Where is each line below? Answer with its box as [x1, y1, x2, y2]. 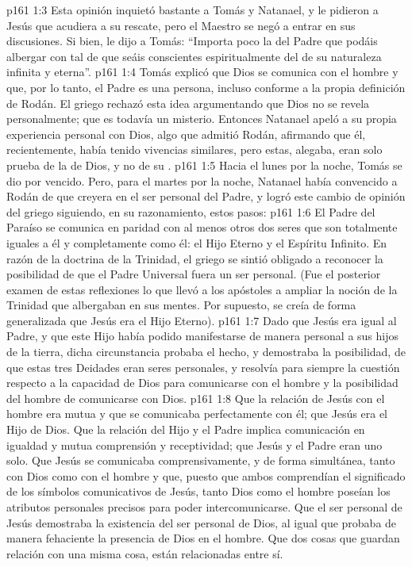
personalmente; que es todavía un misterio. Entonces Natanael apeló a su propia [6, 110, 397, 127]
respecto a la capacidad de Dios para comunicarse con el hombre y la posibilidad [6, 374, 399, 391]
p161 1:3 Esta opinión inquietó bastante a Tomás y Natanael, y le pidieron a [6, 2, 379, 17]
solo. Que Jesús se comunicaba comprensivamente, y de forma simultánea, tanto [6, 452, 395, 469]
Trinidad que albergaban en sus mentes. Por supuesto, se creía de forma [6, 297, 356, 313]
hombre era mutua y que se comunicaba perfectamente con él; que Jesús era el [6, 405, 388, 422]
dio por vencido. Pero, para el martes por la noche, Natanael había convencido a [6, 172, 398, 189]
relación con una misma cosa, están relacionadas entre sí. [6, 545, 283, 561]
